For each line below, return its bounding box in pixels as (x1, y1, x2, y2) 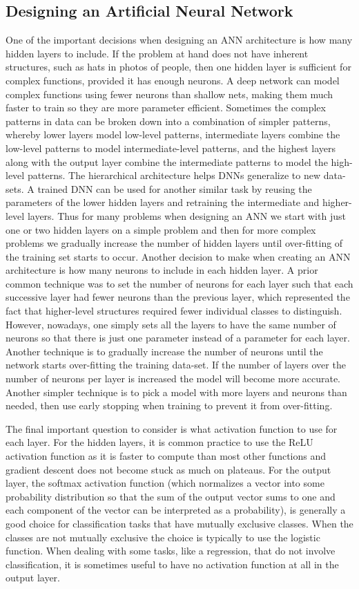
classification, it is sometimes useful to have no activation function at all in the (6, 557, 339, 571)
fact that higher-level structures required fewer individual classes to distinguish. (6, 303, 342, 318)
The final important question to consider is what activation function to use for (6, 421, 338, 436)
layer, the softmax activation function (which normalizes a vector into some (6, 476, 324, 490)
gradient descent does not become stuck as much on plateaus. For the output (6, 462, 331, 476)
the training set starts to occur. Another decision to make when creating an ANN (6, 249, 351, 263)
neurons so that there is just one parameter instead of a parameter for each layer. (6, 330, 350, 345)
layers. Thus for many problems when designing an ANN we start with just (27, 208, 346, 223)
